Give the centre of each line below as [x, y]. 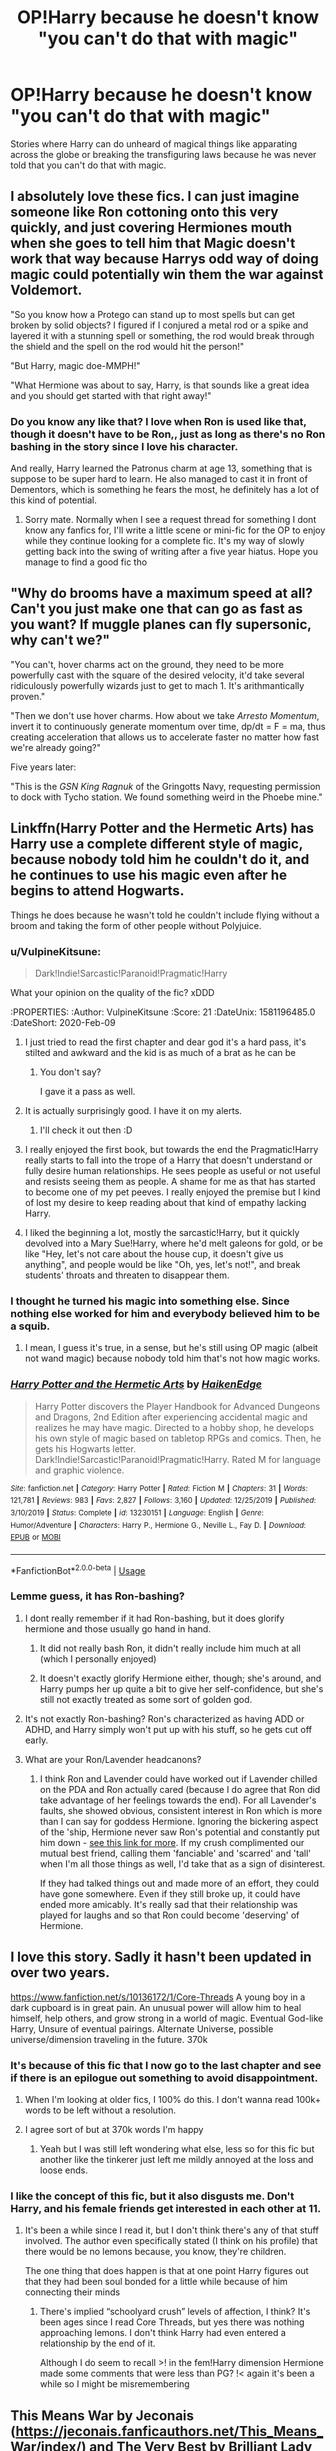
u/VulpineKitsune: [56, 951]
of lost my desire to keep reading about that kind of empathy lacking [165, 1202]
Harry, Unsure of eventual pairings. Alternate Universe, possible [142, 2028]
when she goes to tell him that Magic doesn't [153, 243]
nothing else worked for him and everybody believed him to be [165, 1313]
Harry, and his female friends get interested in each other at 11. [166, 2208]
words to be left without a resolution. [100, 2110]
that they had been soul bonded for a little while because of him [156, 2282]
